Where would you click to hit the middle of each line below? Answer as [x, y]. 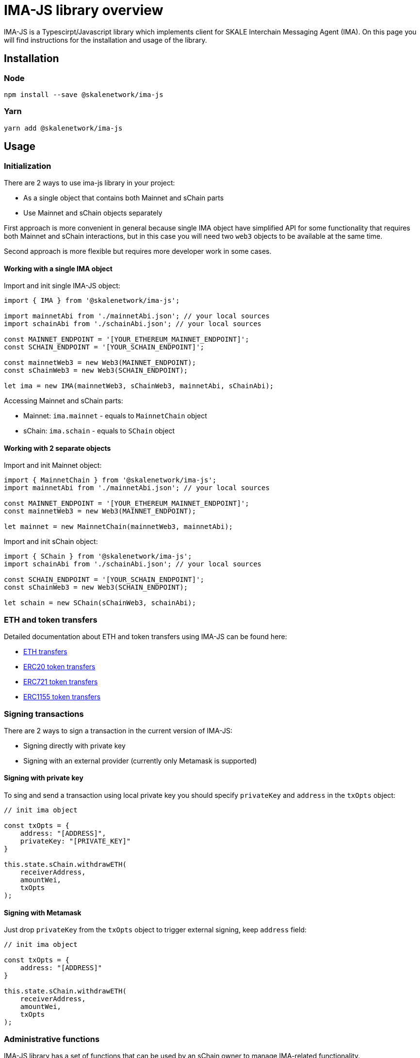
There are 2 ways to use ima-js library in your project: [89, 182]
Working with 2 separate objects [57, 448]
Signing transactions [44, 714]
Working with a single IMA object [58, 268]
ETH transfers [45, 652]
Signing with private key [44, 778]
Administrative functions [52, 1039]
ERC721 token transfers [61, 682]
